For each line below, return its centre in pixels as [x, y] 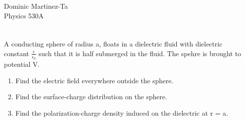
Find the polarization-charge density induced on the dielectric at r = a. [122, 113]
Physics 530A [24, 15]
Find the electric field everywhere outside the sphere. [94, 80]
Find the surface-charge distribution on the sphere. [91, 97]
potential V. [22, 64]
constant [17, 53]
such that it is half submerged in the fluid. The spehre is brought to [140, 53]
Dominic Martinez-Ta [36, 6]
